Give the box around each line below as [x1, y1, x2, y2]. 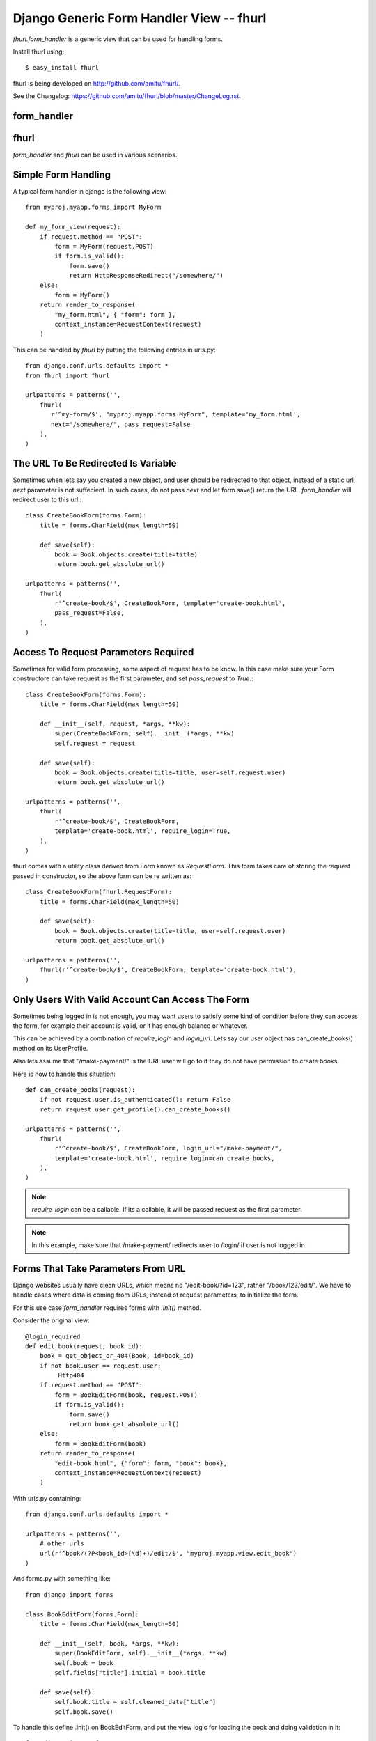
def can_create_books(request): [25, 1086, 136, 1093]
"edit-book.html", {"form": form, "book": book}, [54, 1459, 228, 1467]
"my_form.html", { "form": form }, [54, 311, 176, 318]
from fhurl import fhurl [25, 371, 110, 380]
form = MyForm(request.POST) [54, 242, 155, 250]
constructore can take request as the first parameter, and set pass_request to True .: [13, 674, 253, 682]
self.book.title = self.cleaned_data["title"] [54, 1698, 217, 1706]
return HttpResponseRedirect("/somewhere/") [69, 272, 224, 280]
